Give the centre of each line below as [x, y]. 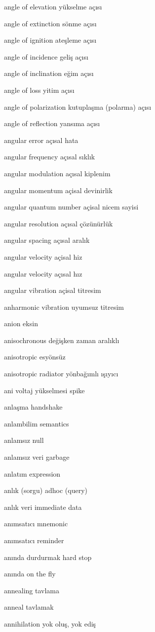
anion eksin [21, 323]
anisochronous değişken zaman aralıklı [62, 340]
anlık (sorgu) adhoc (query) [46, 490]
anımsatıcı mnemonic [36, 524]
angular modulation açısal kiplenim [57, 173]
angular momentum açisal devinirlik [58, 190]
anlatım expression [32, 473]
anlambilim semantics [37, 423]
